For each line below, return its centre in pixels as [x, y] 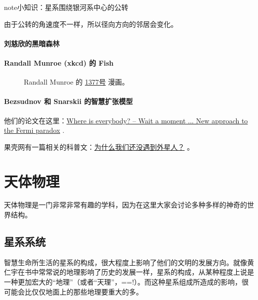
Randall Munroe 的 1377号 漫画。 [76, 82]
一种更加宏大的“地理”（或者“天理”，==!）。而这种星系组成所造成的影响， [123, 282]
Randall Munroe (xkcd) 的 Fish [59, 62]
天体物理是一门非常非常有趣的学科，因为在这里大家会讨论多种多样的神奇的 [126, 205]
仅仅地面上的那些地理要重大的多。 [87, 291]
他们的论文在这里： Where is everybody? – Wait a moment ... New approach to [126, 120]
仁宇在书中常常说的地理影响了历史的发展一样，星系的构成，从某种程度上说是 [129, 272]
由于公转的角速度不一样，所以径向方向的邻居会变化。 [91, 24]
